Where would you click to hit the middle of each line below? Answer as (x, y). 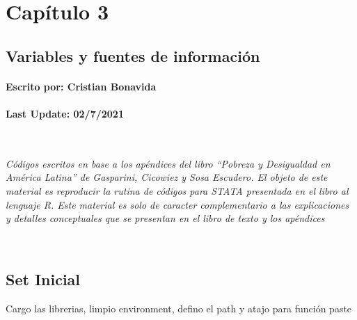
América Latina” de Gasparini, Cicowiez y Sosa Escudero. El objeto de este (167, 177)
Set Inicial (43, 279)
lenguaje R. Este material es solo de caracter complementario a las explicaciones (177, 204)
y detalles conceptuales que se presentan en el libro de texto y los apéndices (165, 218)
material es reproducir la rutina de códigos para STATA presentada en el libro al (177, 190)
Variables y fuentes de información (133, 55)
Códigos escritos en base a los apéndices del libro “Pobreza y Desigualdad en (168, 163)
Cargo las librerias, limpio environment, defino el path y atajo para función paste (179, 308)
